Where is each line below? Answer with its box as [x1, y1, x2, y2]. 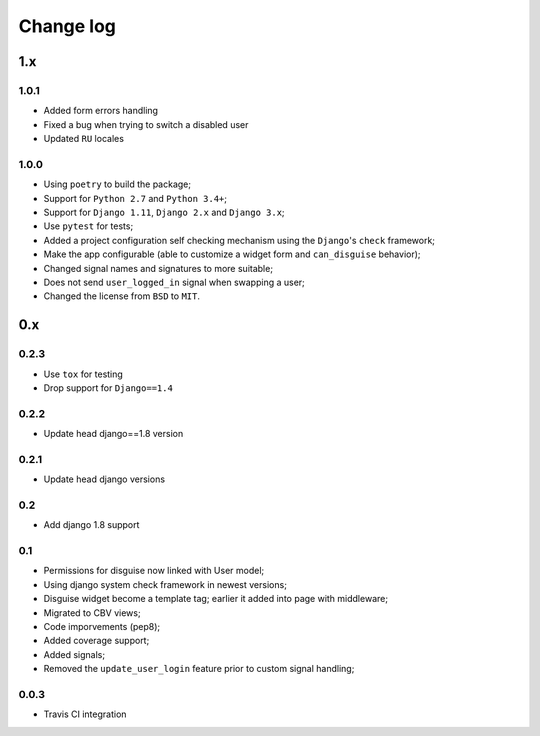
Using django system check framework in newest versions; [43, 578, 287, 590]
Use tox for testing [43, 368, 124, 380]
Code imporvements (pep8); [43, 621, 161, 633]
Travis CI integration [43, 708, 127, 720]
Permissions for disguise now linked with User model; [43, 565, 265, 577]
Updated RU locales [43, 133, 125, 145]
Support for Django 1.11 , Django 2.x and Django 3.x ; [43, 206, 285, 219]
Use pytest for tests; [43, 220, 134, 232]
